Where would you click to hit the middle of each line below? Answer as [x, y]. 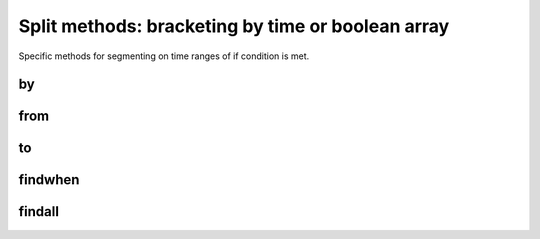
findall [39, 211]
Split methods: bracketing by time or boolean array [234, 26]
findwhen [49, 180]
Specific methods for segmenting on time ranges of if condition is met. [164, 56]
